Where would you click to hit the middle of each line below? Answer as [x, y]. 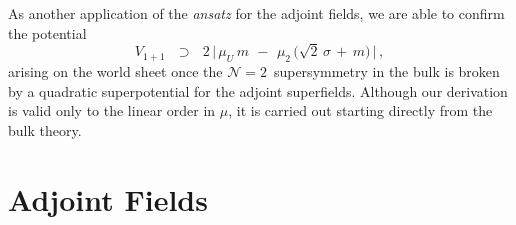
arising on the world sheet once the [115, 71]
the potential [47, 32]
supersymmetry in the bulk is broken [386, 71]
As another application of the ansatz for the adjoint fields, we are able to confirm [256, 13]
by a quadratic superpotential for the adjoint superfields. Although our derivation [258, 90]
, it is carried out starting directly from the [360, 110]
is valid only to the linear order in [112, 110]
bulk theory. [45, 129]
